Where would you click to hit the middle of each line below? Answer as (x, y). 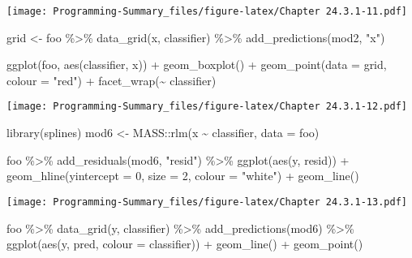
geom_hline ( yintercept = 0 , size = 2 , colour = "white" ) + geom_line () (183, 176)
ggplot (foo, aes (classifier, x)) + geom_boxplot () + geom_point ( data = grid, (197, 64)
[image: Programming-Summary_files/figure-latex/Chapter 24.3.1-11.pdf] (207, 11)
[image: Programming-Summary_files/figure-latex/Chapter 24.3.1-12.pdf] (207, 107)
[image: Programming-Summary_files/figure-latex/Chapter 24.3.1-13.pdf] (207, 202)
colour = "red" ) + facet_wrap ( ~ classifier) (112, 80)
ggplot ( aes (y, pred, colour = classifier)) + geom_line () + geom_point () (185, 244)
